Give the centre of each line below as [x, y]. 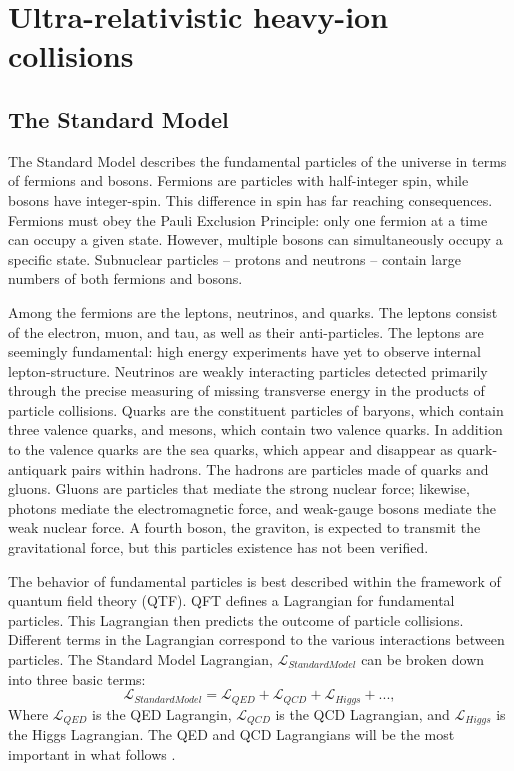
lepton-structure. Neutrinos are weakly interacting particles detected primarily [248, 370]
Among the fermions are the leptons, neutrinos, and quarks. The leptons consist [253, 311]
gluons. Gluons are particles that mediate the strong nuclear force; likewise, [239, 488]
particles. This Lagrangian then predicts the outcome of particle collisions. [236, 619]
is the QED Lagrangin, [162, 713]
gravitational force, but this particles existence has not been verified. [218, 547]
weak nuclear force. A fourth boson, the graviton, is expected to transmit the [244, 527]
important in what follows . [92, 753]
